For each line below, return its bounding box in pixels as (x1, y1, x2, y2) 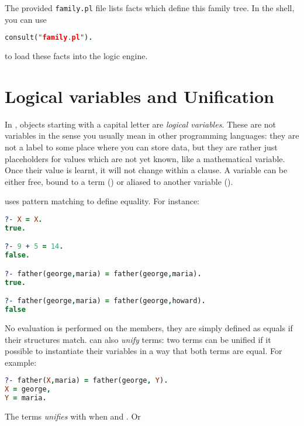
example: (5, 356, 37, 368)
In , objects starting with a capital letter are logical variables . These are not (5, 118, 277, 130)
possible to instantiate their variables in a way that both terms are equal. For (5, 345, 282, 357)
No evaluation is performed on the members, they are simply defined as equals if (5, 321, 293, 334)
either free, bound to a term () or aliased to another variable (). (5, 175, 233, 187)
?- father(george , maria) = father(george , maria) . (5, 269, 202, 278)
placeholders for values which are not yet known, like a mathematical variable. (5, 152, 285, 164)
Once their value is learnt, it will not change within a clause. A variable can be (5, 164, 288, 176)
